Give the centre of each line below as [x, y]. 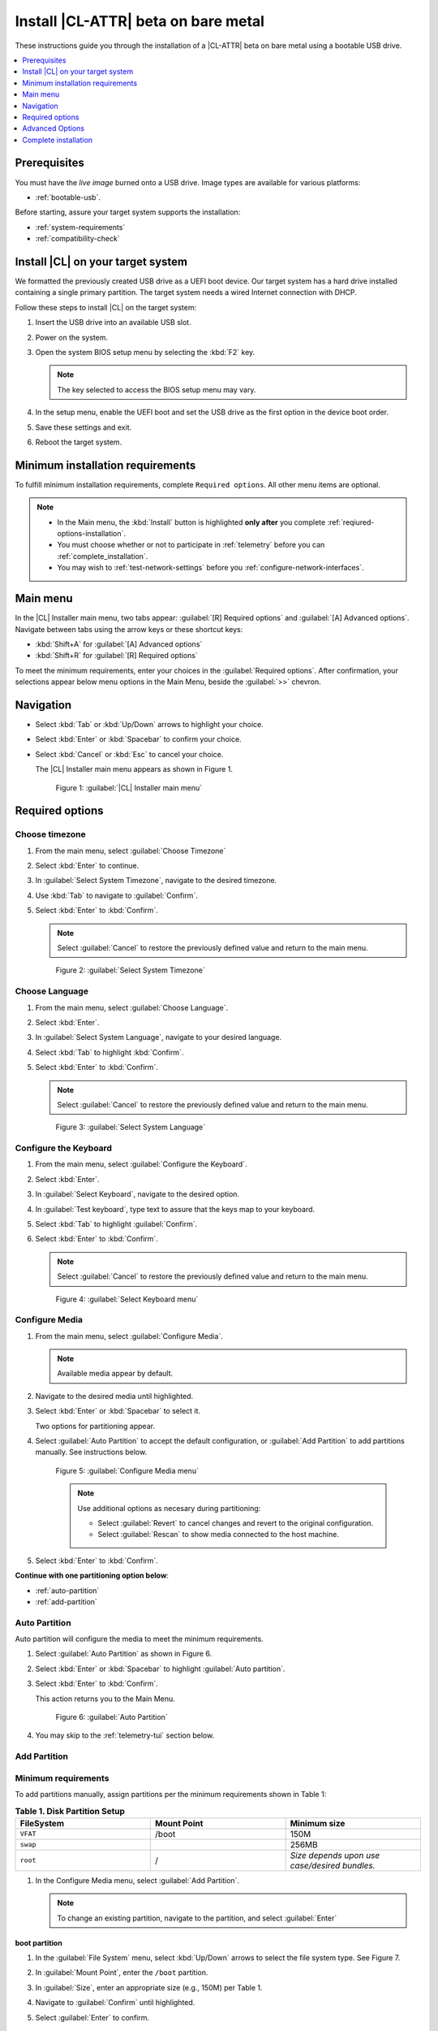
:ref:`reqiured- [351, 522]
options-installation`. [91, 534]
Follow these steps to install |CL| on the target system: [106, 307]
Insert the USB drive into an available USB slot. [113, 323]
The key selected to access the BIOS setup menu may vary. [157, 389]
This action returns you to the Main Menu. [105, 1699]
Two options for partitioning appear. [95, 1426]
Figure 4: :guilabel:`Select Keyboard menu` [127, 1299]
